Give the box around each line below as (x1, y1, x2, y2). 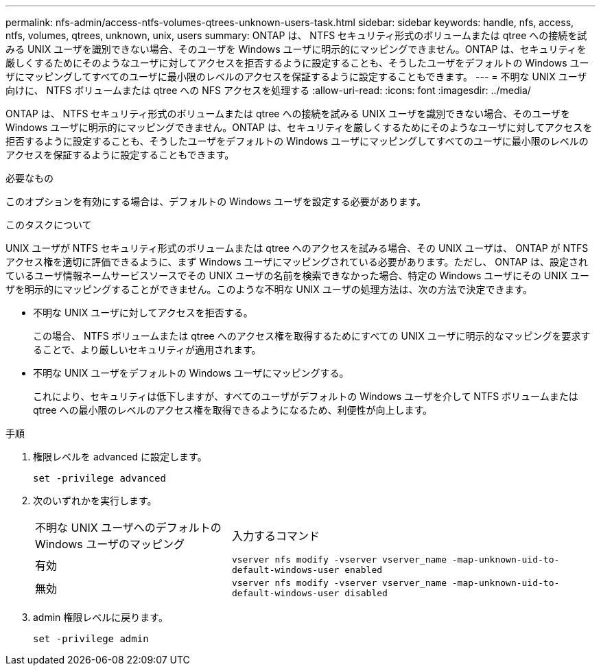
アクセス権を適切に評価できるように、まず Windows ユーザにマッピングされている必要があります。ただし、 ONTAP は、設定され (5, 256, 588, 268)
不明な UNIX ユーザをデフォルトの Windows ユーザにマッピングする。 (33, 367, 349, 379)
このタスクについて (5, 219, 92, 231)
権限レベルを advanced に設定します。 (33, 451, 207, 462)
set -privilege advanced (33, 473, 166, 484)
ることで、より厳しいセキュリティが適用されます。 (33, 344, 261, 355)
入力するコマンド (231, 529, 320, 543)
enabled (344, 565, 383, 575)
